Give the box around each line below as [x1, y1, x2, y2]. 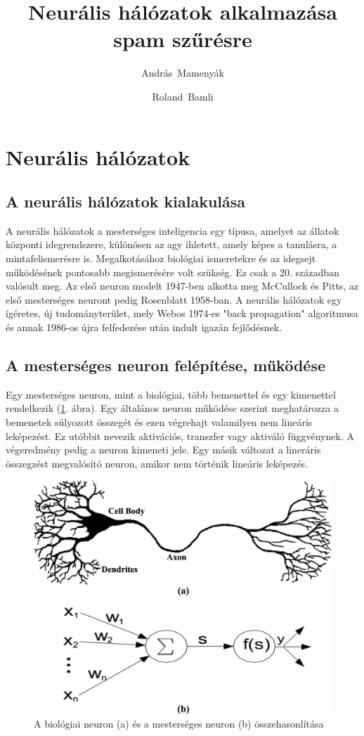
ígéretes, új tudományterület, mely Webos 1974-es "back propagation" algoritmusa [6, 306, 358, 321]
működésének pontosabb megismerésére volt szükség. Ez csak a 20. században [6, 264, 339, 279]
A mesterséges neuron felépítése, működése [6, 354, 326, 376]
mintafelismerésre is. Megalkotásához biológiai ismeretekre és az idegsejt [6, 251, 316, 266]
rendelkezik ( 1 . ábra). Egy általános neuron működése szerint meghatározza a [6, 401, 339, 415]
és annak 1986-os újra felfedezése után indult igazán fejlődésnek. [6, 320, 282, 335]
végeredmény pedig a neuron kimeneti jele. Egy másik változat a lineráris [6, 442, 321, 457]
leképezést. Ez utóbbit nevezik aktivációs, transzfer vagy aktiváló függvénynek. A [6, 428, 354, 443]
